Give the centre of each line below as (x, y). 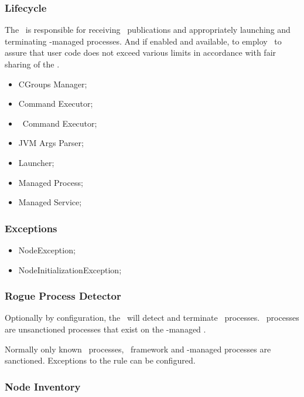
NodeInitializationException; (70, 269)
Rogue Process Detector (63, 296)
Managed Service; (50, 202)
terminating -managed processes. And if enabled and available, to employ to (143, 41)
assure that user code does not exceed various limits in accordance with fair (141, 52)
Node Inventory (43, 386)
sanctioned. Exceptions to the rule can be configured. (100, 360)
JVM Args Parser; (51, 143)
